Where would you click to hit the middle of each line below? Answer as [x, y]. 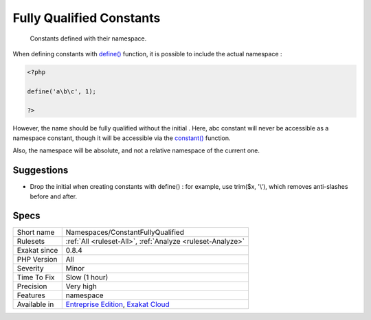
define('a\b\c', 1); [61, 91]
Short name [36, 232]
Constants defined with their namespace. [88, 38]
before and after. [54, 196]
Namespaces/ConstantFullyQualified [125, 232]
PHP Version [37, 260]
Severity [30, 268]
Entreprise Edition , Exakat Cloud [117, 304]
